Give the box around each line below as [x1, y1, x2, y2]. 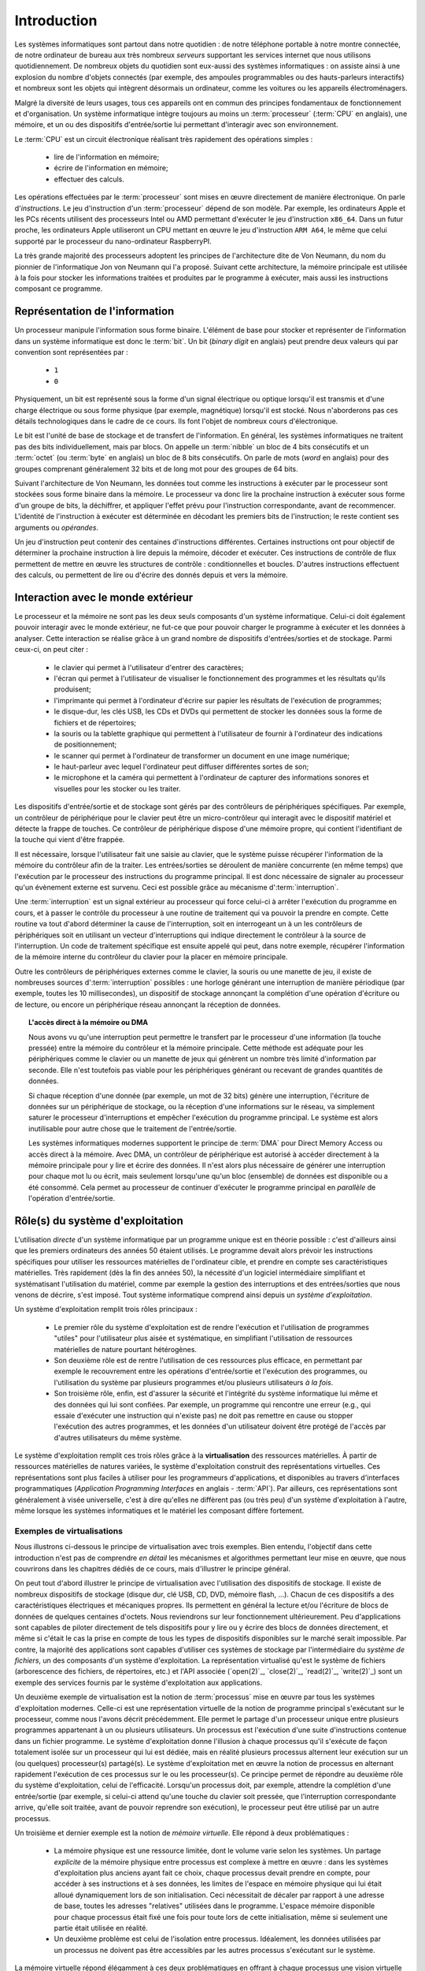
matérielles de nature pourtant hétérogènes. [54, 1344, 197, 1354]
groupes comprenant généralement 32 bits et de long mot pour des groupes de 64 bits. [14, 464, 298, 473]
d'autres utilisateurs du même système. [54, 1433, 183, 1442]
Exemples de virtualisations [14, 1526, 124, 1537]
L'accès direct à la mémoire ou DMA [28, 1018, 149, 1027]
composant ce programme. [14, 284, 103, 293]
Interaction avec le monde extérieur [14, 591, 194, 604]
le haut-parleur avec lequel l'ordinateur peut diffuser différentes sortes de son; [54, 762, 309, 772]
